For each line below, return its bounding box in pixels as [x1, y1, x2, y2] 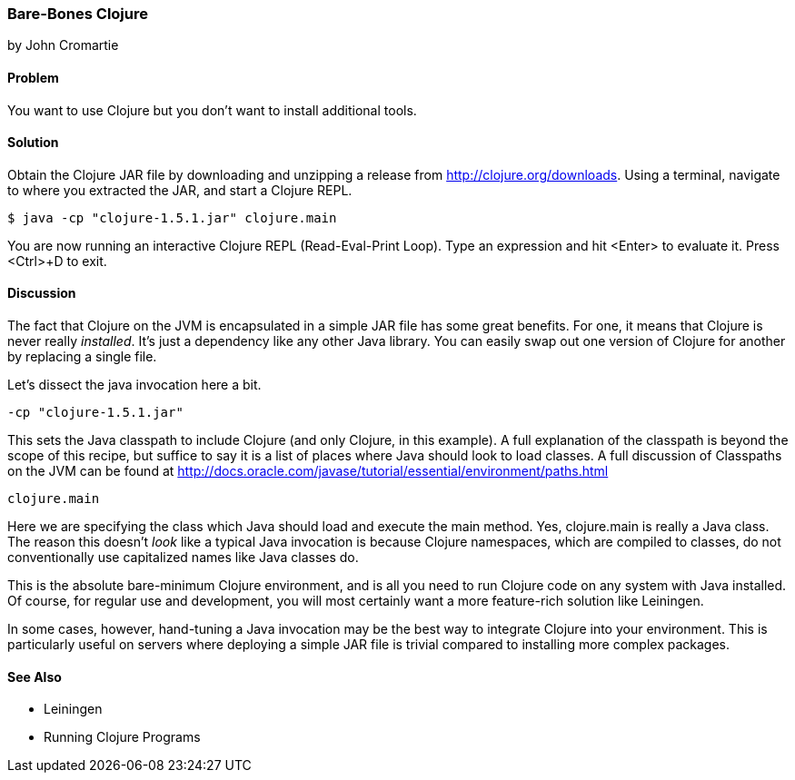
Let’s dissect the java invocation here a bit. [7, 377, 262, 393]
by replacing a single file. [7, 349, 157, 365]
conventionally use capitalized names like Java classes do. [7, 549, 359, 566]
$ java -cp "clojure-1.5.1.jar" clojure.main [7, 210, 337, 225]
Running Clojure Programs [44, 729, 201, 745]
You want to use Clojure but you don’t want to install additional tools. [7, 102, 417, 118]
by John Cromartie [7, 37, 119, 54]
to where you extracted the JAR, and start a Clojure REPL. [7, 182, 353, 198]
